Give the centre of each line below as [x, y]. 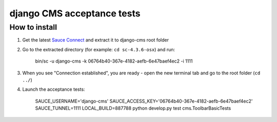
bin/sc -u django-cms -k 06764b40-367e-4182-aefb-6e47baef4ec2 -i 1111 [114, 61]
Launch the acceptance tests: [54, 89]
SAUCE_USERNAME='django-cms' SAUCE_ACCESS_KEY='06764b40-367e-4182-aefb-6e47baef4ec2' [144, 101]
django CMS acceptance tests [75, 13]
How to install [33, 27]
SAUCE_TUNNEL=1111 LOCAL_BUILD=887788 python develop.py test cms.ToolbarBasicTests [133, 108]
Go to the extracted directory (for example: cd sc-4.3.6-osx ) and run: [99, 49]
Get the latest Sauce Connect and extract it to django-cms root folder [96, 40]
